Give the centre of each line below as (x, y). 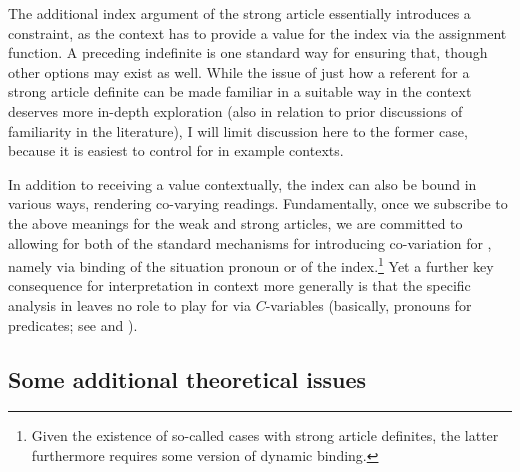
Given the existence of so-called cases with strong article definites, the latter (265, 435)
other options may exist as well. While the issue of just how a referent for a (239, 71)
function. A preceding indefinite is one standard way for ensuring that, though (248, 52)
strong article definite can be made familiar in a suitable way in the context (240, 91)
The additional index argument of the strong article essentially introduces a (239, 13)
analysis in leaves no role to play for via (129, 304)
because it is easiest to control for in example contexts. (176, 150)
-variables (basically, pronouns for (368, 304)
